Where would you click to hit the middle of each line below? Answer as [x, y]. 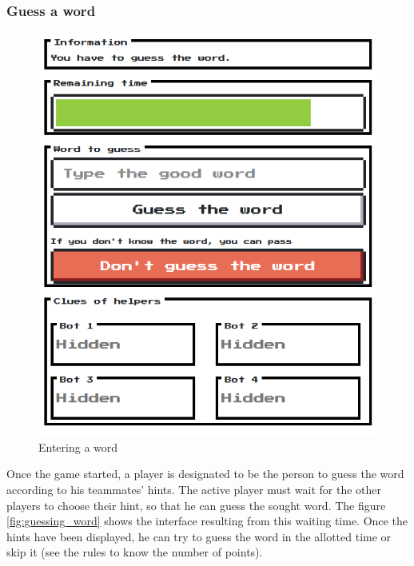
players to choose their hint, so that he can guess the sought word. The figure [196, 505]
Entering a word [78, 446]
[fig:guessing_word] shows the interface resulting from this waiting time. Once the [207, 521]
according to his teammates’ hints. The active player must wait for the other [194, 489]
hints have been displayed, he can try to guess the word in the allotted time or [199, 536]
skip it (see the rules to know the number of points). [135, 552]
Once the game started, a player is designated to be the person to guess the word [205, 474]
